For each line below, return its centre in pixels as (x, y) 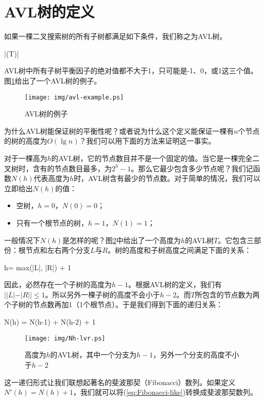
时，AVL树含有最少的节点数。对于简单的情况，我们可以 (167, 178)
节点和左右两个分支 (58, 250)
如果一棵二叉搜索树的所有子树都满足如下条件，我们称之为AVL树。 (116, 36)
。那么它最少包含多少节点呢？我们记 (192, 168)
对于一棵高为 (26, 158)
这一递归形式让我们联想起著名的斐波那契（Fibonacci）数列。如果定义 (120, 382)
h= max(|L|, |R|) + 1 (38, 267)
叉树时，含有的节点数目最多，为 (58, 168)
